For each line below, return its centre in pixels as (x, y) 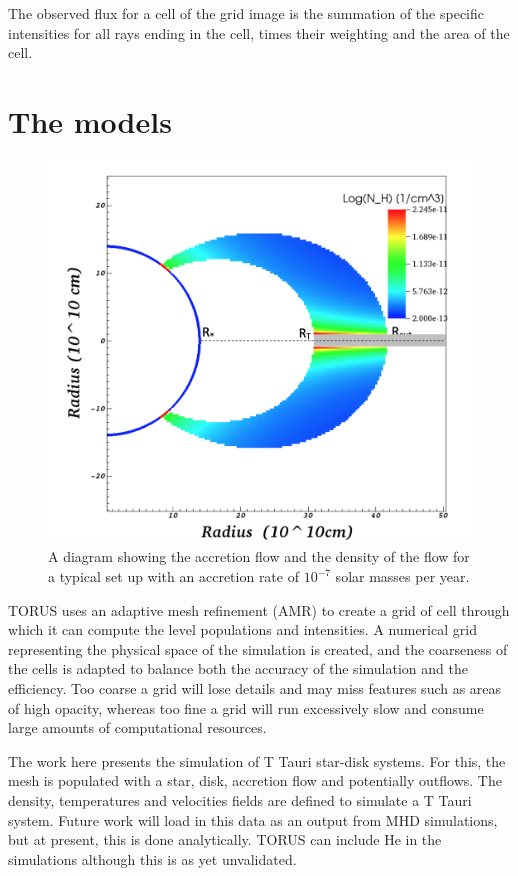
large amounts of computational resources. (137, 727)
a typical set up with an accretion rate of (173, 576)
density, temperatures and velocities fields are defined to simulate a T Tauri (240, 799)
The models (90, 120)
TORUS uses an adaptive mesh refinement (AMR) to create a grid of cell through (259, 609)
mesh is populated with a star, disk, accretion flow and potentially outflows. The (255, 780)
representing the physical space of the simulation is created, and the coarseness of (258, 648)
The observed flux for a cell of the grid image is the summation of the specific (246, 13)
